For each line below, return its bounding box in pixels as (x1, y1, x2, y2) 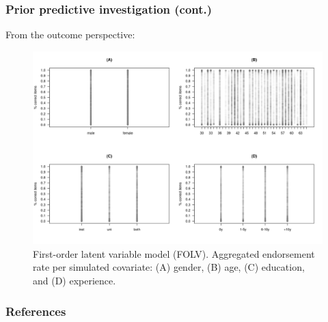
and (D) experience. (33, 273, 116, 287)
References (5, 302, 66, 319)
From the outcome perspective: (5, 27, 135, 42)
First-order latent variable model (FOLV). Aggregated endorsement (33, 246, 315, 260)
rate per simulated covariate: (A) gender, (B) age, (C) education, (33, 260, 305, 274)
